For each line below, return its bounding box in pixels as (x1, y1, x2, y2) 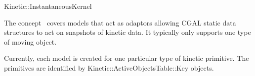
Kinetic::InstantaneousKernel (4, 1, 92, 11)
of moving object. (4, 36, 57, 47)
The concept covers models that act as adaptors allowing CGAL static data (4, 17, 236, 27)
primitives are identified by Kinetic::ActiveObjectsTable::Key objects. (4, 62, 214, 73)
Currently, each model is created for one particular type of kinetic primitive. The (4, 53, 249, 63)
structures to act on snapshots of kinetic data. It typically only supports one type (4, 27, 251, 37)
